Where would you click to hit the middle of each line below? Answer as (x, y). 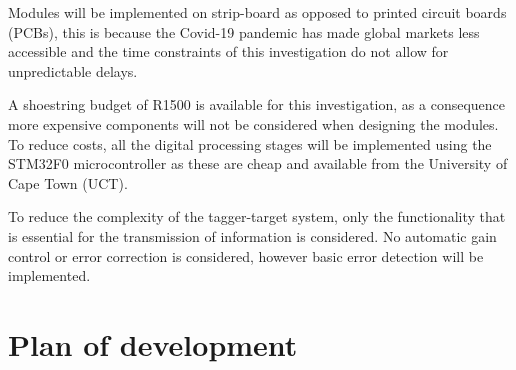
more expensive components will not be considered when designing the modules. (253, 123)
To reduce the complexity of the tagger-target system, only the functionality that (257, 216)
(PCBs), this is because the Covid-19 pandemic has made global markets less (244, 31)
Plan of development (153, 343)
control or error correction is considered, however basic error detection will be (246, 255)
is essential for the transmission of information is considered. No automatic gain (252, 235)
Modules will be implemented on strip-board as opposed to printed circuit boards (257, 12)
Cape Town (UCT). (68, 182)
